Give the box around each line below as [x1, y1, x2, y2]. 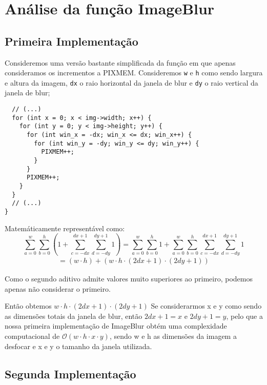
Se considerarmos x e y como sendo [151, 300, 262, 311]
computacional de [5, 330, 60, 341]
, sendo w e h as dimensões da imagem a [109, 330, 237, 341]
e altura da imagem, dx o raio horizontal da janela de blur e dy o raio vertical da [5, 77, 258, 88]
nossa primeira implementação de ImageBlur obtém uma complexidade [5, 320, 227, 331]
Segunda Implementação [5, 366, 136, 381]
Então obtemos [5, 300, 52, 311]
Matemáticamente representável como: [5, 222, 125, 233]
